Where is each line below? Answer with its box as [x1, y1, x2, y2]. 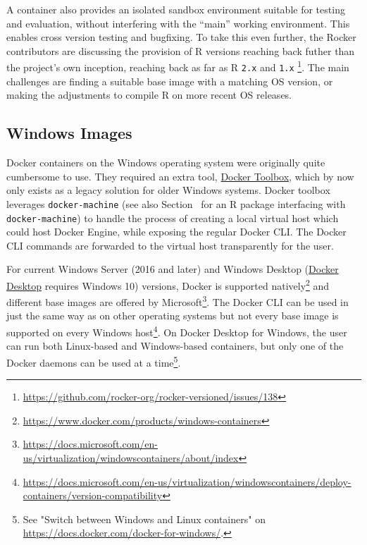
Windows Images [6, 122, 132, 144]
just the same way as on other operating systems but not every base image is [6, 308, 339, 323]
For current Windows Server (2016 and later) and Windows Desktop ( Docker [6, 262, 339, 276]
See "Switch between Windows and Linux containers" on [23, 511, 266, 526]
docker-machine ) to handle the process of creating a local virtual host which [6, 210, 339, 225]
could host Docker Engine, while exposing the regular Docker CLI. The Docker [6, 224, 347, 239]
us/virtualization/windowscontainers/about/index [23, 450, 239, 465]
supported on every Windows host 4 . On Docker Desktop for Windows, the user [6, 323, 347, 339]
